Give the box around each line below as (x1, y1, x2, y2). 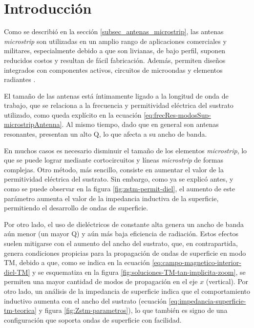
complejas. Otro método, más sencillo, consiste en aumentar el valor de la (4, 164, 224, 174)
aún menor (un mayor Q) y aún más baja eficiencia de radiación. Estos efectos (4, 228, 239, 239)
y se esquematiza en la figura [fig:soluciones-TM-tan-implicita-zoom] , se (32, 266, 246, 277)
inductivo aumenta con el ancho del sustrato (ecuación (4, 295, 167, 306)
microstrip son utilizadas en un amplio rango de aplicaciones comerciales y (4, 36, 227, 46)
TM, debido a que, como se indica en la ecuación (4, 257, 150, 267)
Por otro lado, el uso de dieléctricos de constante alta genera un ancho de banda (4, 219, 244, 229)
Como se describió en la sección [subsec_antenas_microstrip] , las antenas (4, 26, 224, 37)
